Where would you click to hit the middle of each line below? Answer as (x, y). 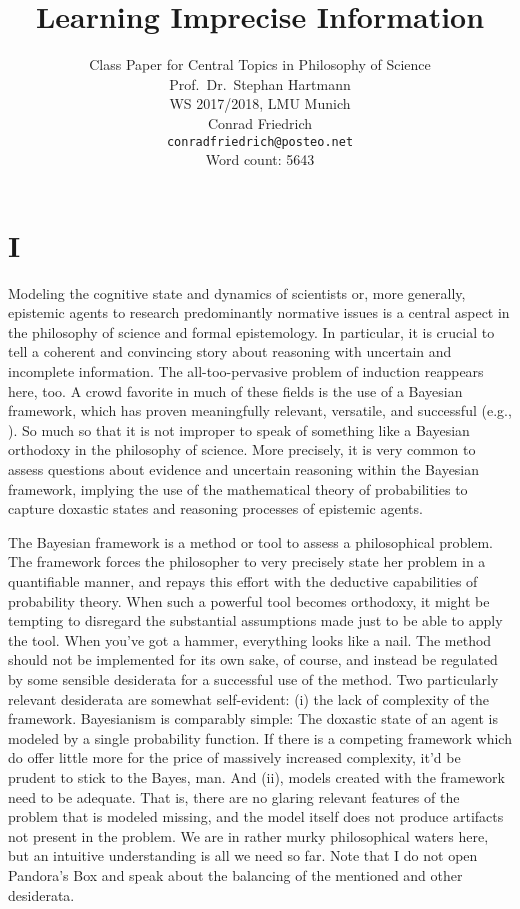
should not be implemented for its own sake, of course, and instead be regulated (253, 659)
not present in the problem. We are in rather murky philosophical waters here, (248, 835)
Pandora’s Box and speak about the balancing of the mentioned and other (235, 874)
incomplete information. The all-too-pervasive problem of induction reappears (246, 371)
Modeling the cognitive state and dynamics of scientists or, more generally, (237, 292)
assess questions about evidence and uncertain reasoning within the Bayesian (244, 469)
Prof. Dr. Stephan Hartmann (260, 83)
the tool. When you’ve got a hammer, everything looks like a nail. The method (250, 639)
